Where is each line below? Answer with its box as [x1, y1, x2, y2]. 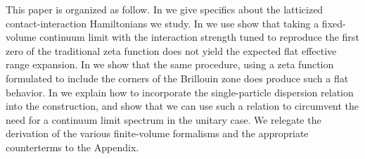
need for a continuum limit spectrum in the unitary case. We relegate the [6, 112, 321, 127]
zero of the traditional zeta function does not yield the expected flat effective [6, 43, 337, 58]
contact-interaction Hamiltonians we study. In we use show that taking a [6, 15, 319, 30]
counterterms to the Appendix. [6, 139, 139, 154]
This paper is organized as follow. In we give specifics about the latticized [6, 2, 324, 16]
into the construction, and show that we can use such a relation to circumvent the [6, 98, 359, 113]
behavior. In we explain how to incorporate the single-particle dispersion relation [6, 84, 354, 99]
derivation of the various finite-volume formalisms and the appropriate [6, 126, 309, 141]
